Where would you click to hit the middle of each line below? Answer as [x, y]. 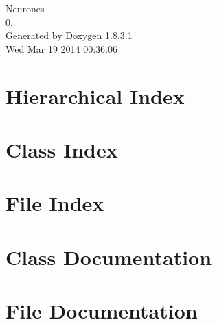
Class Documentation [109, 257]
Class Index [62, 149]
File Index [55, 203]
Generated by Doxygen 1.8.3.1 [69, 35]
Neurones [25, 8]
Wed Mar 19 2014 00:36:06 [61, 48]
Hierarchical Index [95, 96]
